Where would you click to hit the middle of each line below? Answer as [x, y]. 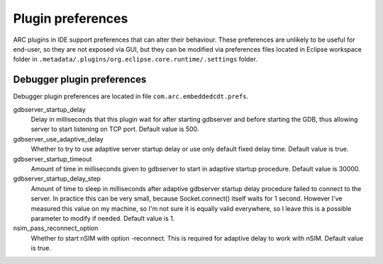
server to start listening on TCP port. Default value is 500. [115, 129]
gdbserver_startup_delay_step [57, 179]
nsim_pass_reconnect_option [56, 228]
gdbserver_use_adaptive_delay [59, 139]
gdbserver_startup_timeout [52, 159]
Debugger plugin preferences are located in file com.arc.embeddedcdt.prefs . [131, 96]
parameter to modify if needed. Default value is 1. [103, 218]
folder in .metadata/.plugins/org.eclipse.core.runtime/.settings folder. [135, 59]
